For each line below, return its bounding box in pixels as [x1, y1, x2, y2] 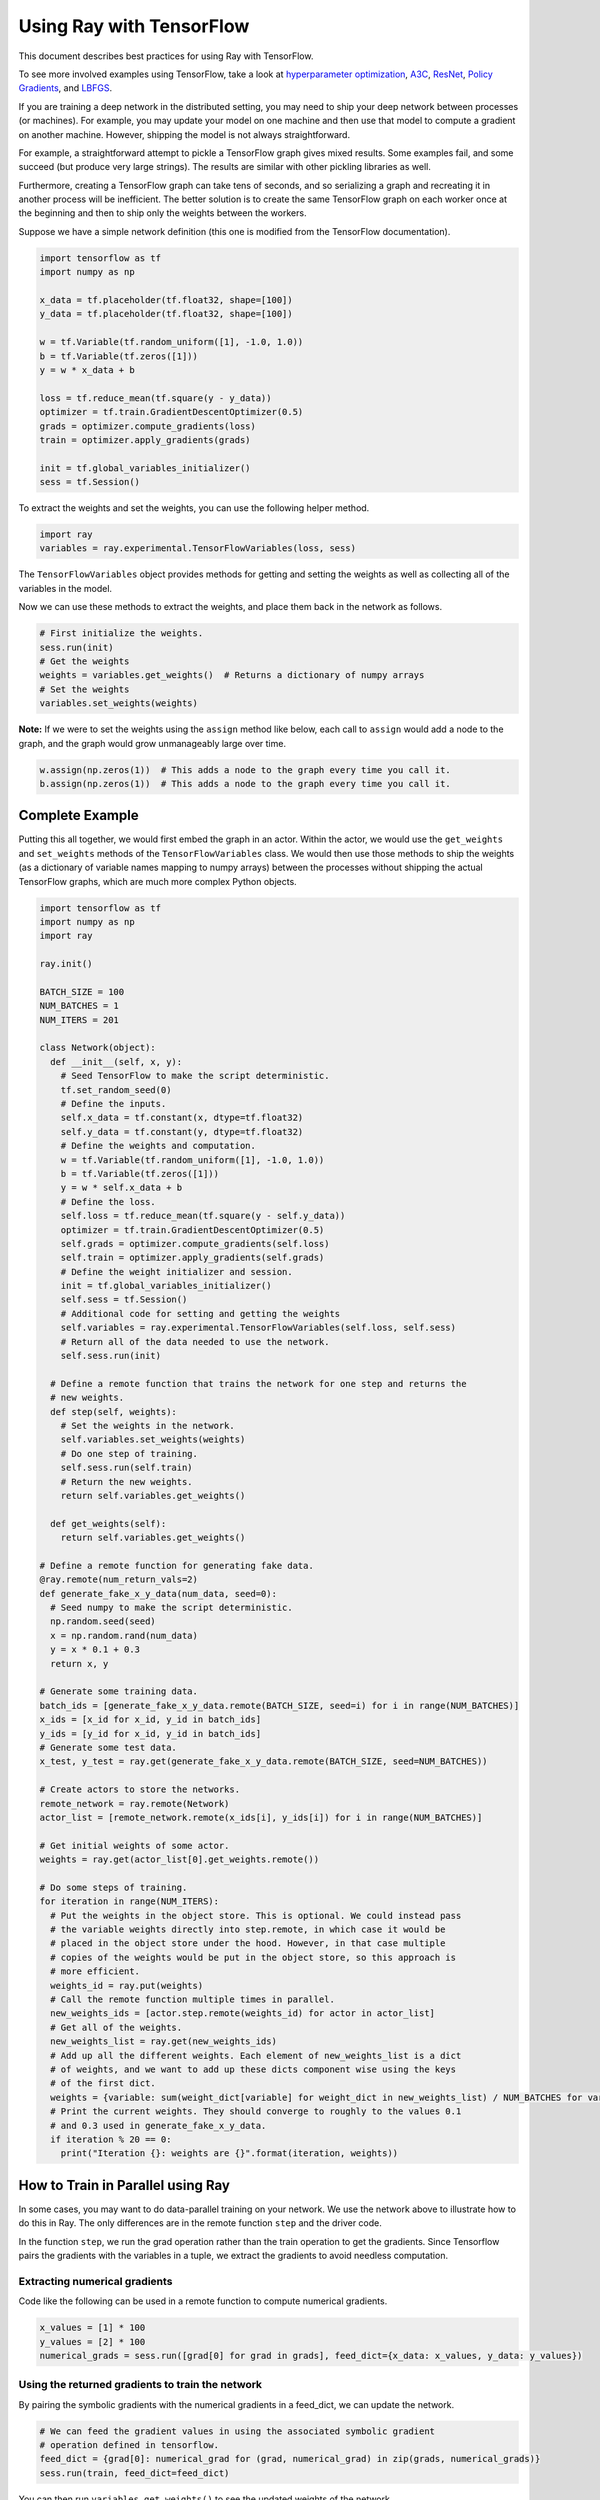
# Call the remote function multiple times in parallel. [50, 1994, 335, 2005]
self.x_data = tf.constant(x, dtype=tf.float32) [60, 1112, 304, 1124]
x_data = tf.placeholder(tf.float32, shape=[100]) [39, 295, 294, 305]
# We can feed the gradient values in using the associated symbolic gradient [39, 2425, 435, 2437]
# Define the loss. [60, 1196, 157, 1207]
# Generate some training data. [39, 1686, 199, 1697]
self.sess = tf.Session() [60, 1294, 188, 1305]
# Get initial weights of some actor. [39, 1840, 230, 1851]
